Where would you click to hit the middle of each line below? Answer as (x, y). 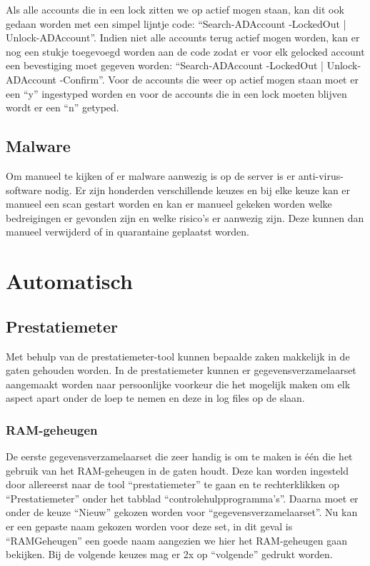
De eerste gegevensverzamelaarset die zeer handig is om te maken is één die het (179, 456)
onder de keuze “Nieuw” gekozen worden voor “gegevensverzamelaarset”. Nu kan (182, 512)
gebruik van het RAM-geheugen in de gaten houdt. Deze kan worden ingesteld (177, 470)
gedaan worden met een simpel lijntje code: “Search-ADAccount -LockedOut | (176, 23)
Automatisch (69, 281)
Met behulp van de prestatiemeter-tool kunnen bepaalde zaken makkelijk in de (178, 356)
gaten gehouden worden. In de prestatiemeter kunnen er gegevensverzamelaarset (181, 370)
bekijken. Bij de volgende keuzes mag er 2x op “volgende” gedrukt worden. (169, 554)
